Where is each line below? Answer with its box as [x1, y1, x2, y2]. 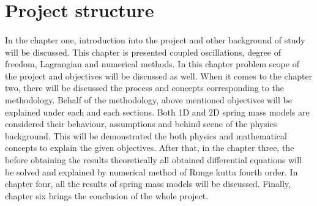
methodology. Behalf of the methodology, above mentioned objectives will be [5, 93, 292, 106]
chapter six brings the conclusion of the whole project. [5, 189, 209, 202]
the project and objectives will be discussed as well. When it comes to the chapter [5, 69, 313, 82]
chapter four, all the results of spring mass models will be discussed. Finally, [5, 177, 291, 190]
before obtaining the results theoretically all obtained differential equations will [5, 153, 302, 166]
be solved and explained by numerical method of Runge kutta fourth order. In [5, 165, 298, 178]
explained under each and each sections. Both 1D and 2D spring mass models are [5, 105, 310, 118]
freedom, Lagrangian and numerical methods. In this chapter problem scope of [5, 57, 299, 70]
